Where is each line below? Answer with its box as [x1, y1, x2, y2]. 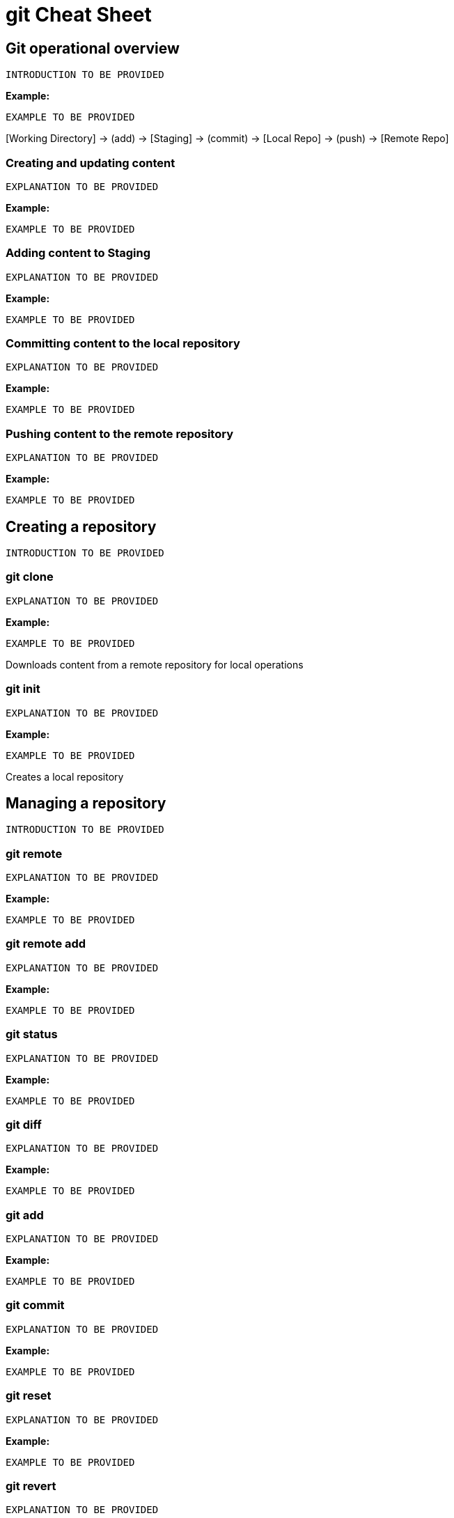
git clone [6, 570, 54, 584]
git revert [6, 1478, 56, 1493]
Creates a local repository [6, 770, 124, 783]
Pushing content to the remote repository [6, 426, 234, 441]
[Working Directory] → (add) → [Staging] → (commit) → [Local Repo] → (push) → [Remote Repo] [6, 132, 449, 145]
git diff [6, 1117, 42, 1132]
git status [6, 1027, 58, 1042]
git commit [6, 1298, 65, 1313]
